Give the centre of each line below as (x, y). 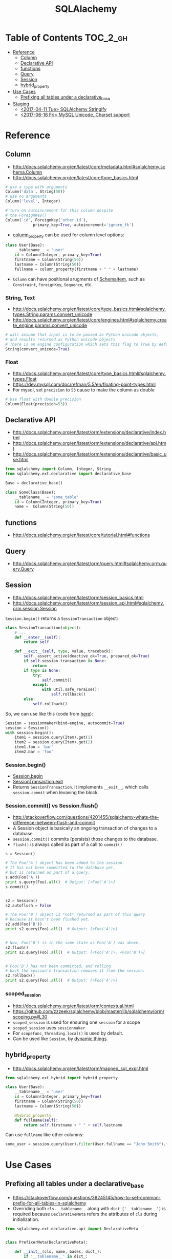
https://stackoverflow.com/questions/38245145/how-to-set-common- (87, 1197)
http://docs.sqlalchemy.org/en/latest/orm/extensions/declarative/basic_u (90, 454)
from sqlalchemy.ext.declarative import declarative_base (68, 474)
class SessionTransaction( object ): (43, 628)
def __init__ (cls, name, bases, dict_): (58, 1252)
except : (41, 685)
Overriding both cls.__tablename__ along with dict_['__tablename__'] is (89, 1208)
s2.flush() (17, 947)
